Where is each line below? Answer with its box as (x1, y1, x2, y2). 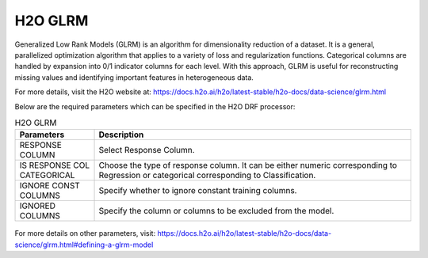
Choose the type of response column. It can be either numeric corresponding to (98, 160, 398, 171)
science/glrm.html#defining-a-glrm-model (14, 240, 154, 249)
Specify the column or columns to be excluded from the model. (98, 206, 334, 217)
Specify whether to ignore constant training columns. (98, 185, 297, 196)
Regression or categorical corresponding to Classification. (98, 170, 316, 181)
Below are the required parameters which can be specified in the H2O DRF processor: (14, 101, 296, 111)
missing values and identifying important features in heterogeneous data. (14, 72, 254, 82)
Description (98, 129, 144, 140)
